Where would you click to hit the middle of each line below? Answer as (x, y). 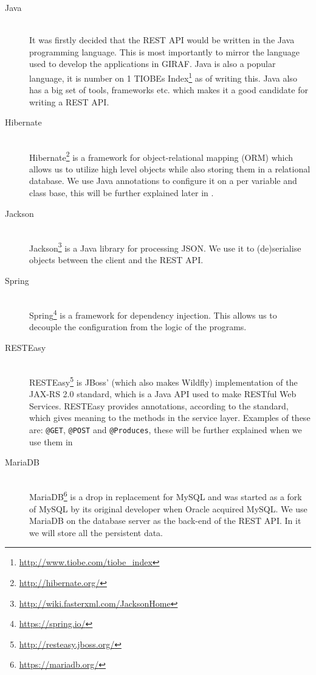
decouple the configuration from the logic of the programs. (138, 327)
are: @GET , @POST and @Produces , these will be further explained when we (166, 429)
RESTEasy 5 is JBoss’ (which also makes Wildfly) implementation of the (163, 381)
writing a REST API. (69, 101)
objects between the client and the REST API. (116, 260)
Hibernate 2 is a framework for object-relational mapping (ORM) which (161, 156)
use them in (51, 441)
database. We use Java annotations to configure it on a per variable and (163, 181)
